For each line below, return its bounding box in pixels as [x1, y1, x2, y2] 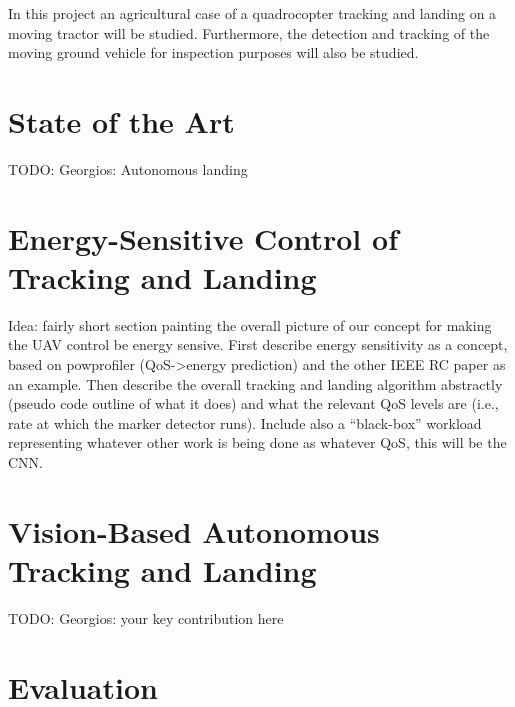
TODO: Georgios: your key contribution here [8, 607, 284, 628]
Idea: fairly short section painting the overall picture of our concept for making [8, 314, 492, 335]
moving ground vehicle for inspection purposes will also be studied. [8, 42, 419, 63]
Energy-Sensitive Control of [8, 217, 398, 258]
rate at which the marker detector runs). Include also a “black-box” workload [8, 412, 482, 433]
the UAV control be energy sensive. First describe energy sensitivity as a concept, [8, 334, 508, 355]
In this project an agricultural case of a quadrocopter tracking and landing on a [8, 3, 497, 23]
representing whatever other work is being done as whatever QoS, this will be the [8, 432, 507, 453]
